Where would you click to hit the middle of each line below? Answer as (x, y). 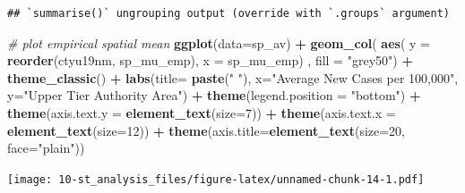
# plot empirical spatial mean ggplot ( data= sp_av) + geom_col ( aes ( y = (219, 42)
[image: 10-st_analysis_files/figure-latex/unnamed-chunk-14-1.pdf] (216, 179)
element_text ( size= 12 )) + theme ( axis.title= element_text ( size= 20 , (207, 130)
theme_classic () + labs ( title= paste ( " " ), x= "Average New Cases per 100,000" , (233, 77)
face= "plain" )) (46, 148)
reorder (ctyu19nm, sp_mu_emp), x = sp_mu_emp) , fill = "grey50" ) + (210, 60)
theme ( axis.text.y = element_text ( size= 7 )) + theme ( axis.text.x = (202, 112)
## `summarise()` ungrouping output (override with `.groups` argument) (228, 13)
